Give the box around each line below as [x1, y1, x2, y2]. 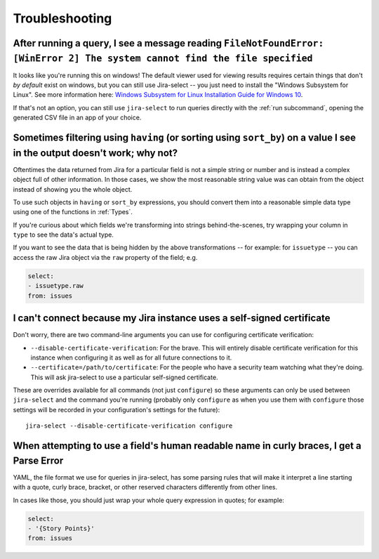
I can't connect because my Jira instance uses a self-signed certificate [13, 313, 331, 324]
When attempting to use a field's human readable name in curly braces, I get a [13, 440, 361, 452]
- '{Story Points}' [27, 524, 95, 532]
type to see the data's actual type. [13, 230, 114, 239]
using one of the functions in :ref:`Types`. [13, 208, 133, 216]
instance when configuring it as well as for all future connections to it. [30, 353, 232, 362]
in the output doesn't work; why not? [13, 147, 178, 159]
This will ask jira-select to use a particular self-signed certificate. [30, 373, 218, 381]
